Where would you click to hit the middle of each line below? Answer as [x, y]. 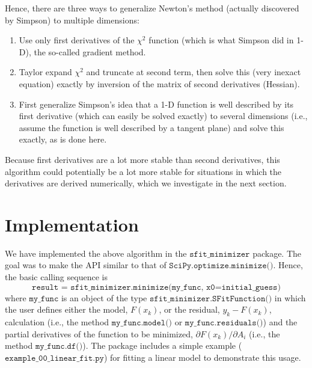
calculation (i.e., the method [57, 322]
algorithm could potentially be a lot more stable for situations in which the [143, 171]
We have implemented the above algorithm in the [96, 253]
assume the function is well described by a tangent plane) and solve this [151, 127]
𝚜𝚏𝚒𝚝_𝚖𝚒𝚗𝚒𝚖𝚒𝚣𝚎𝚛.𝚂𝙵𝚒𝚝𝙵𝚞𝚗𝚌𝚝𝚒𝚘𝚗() [211, 299]
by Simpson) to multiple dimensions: [72, 20]
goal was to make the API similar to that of [86, 265]
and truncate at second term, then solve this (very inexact [194, 72]
